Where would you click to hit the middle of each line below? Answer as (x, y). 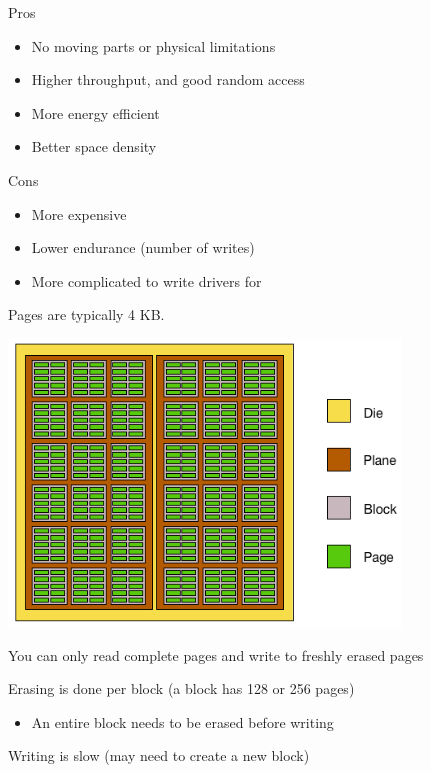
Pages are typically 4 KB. (86, 314)
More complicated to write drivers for (146, 280)
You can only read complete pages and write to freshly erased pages (216, 654)
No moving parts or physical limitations (153, 45)
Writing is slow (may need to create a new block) (159, 755)
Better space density (94, 146)
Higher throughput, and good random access (168, 79)
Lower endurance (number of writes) (143, 247)
